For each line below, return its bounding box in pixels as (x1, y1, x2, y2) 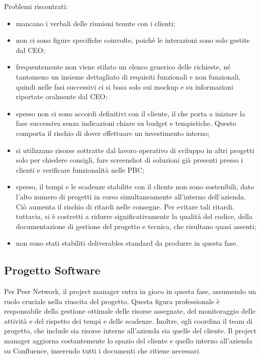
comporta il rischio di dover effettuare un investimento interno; (16, 127, 210, 138)
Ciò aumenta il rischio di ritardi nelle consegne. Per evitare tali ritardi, (16, 201, 234, 211)
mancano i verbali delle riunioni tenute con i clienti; (16, 18, 176, 28)
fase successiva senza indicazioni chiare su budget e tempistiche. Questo (16, 118, 236, 128)
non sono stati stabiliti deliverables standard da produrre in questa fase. (16, 238, 238, 248)
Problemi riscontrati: (4, 1, 68, 11)
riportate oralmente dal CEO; (16, 91, 108, 102)
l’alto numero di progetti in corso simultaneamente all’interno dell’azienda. (16, 191, 246, 201)
